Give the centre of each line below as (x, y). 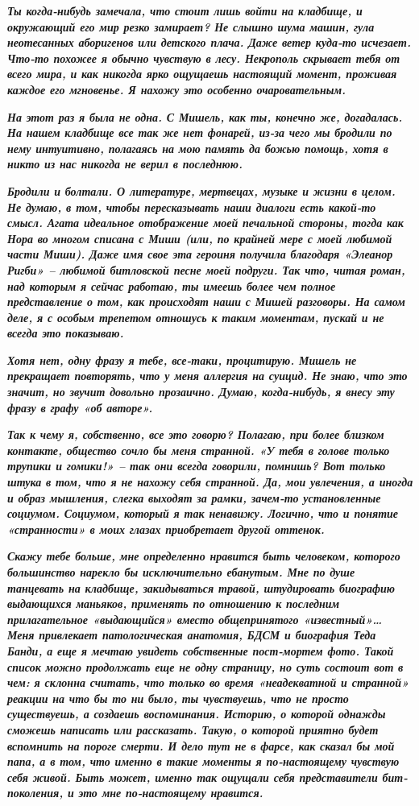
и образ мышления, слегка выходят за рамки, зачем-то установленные (194, 497)
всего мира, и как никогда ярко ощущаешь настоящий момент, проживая (202, 74)
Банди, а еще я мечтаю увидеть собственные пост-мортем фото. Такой (201, 650)
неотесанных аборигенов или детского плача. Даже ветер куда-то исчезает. (209, 42)
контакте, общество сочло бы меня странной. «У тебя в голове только (199, 450)
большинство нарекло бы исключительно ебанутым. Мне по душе (181, 572)
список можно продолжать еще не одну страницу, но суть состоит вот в (205, 666)
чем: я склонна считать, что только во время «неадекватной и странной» (208, 682)
